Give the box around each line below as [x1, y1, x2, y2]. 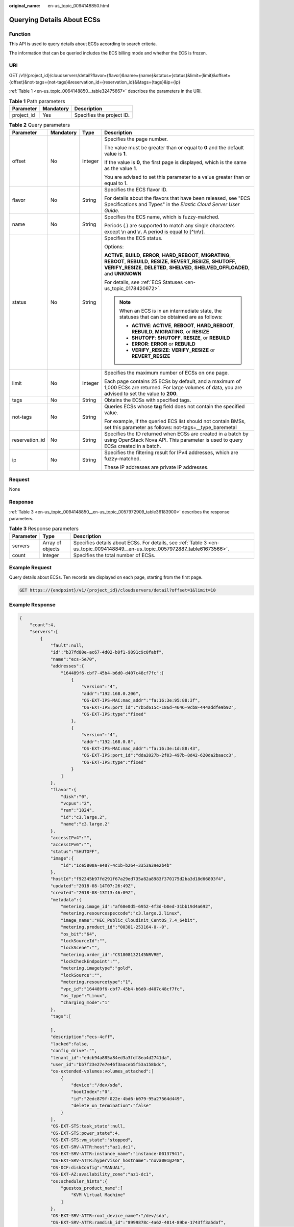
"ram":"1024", [60, 807, 95, 813]
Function [9, 30, 31, 37]
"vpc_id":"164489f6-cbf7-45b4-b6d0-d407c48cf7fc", [60, 986, 185, 991]
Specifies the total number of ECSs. [73, 552, 156, 559]
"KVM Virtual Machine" [71, 1192, 126, 1198]
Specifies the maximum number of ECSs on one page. [104, 369, 229, 376]
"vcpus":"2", [60, 800, 92, 806]
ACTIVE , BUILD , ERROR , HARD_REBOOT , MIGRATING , [104, 252, 231, 259]
